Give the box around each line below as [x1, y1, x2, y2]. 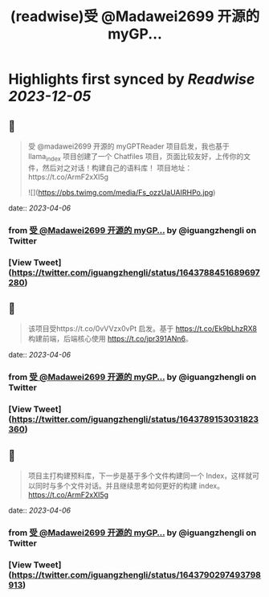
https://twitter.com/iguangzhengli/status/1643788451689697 [11, 267, 261, 278]
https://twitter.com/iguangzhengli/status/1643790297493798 [11, 569, 261, 580]
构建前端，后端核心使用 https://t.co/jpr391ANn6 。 [27, 334, 193, 344]
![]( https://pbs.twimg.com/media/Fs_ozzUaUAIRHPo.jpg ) [27, 187, 216, 197]
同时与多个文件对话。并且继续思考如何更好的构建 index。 [35, 481, 225, 491]
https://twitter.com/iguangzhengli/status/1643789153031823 [11, 414, 259, 425]
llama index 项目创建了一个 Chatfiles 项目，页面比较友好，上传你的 [27, 152, 244, 163]
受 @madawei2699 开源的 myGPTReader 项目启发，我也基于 [27, 141, 230, 151]
